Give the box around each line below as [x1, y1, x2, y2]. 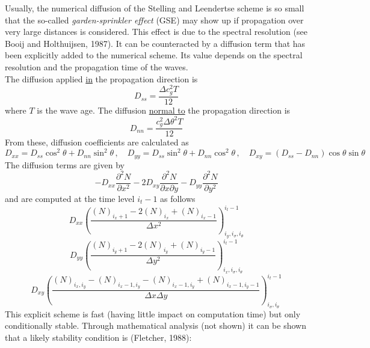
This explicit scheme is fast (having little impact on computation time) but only [5, 307, 301, 320]
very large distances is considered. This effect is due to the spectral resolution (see [5, 25, 307, 38]
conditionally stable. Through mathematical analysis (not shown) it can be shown [5, 319, 306, 332]
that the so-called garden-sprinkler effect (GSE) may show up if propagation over [5, 13, 304, 26]
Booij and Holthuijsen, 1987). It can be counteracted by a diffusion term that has [5, 37, 306, 49]
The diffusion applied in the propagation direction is [5, 72, 198, 85]
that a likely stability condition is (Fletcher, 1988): [5, 331, 192, 343]
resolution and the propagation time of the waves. [5, 60, 188, 73]
